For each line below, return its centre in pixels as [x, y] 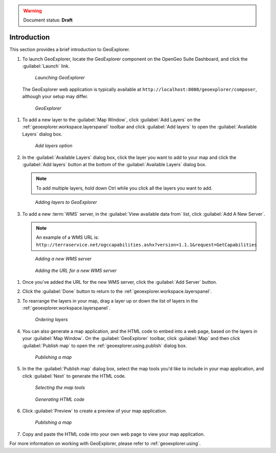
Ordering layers [52, 320]
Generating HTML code [60, 399]
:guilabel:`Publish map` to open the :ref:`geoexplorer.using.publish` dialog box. [105, 346]
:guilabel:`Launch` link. [46, 66]
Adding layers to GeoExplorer [66, 202]
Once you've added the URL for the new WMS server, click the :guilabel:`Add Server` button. [120, 282]
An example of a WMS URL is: [67, 237]
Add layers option [54, 146]
